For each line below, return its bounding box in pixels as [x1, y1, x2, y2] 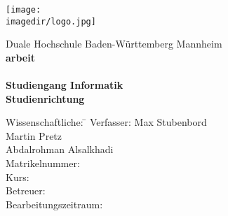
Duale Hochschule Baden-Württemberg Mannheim [6, 36, 222, 51]
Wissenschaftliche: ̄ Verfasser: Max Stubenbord [6, 115, 207, 129]
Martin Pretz [6, 128, 62, 143]
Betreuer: [6, 183, 46, 198]
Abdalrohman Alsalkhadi [6, 142, 114, 157]
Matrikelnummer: [6, 156, 80, 171]
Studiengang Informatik [6, 78, 123, 92]
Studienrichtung [6, 91, 85, 106]
